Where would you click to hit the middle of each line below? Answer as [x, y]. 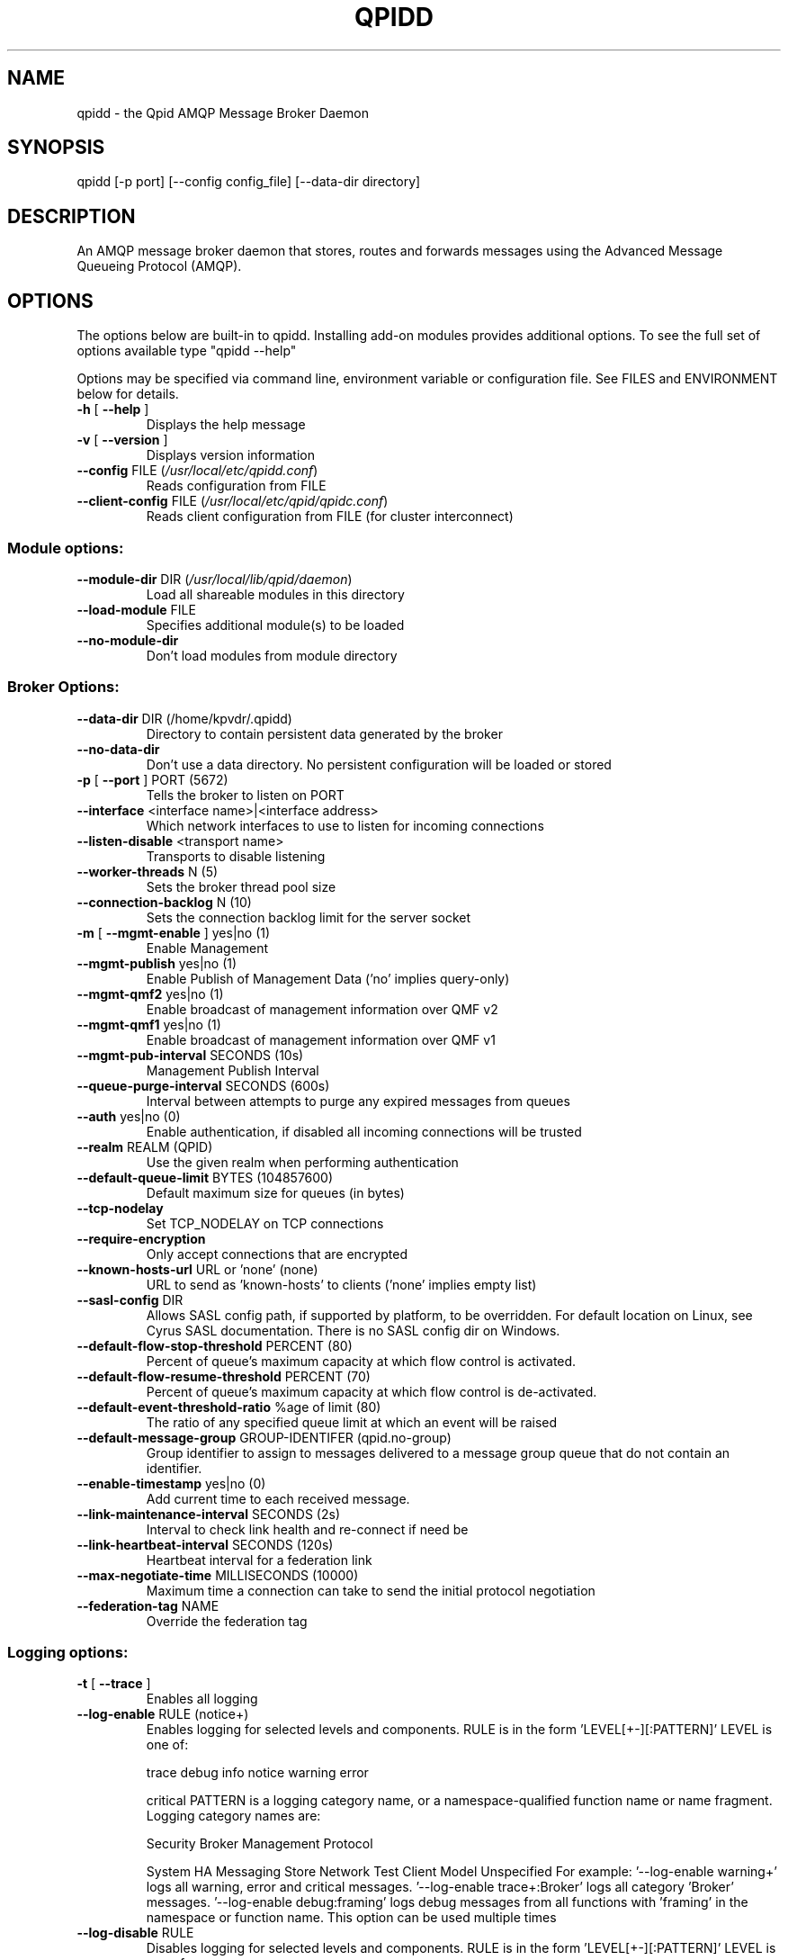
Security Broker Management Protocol [260, 1844]
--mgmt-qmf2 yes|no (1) [150, 993]
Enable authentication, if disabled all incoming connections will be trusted [364, 1131]
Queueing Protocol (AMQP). [159, 266]
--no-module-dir [128, 640]
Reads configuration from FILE [236, 486]
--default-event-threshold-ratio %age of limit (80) [229, 1407]
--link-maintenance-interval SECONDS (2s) [209, 1514]
